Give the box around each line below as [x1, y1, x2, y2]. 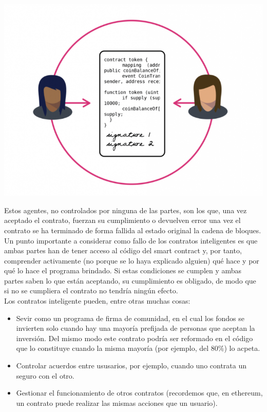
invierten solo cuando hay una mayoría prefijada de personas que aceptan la [16, 323, 255, 333]
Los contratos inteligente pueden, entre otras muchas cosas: [4, 295, 190, 306]
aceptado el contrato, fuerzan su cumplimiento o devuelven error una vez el [4, 215, 241, 226]
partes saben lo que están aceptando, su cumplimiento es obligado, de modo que [4, 275, 256, 286]
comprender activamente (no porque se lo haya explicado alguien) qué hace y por [4, 255, 259, 266]
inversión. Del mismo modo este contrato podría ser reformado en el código [16, 332, 253, 343]
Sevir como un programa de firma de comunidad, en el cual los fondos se [16, 312, 244, 323]
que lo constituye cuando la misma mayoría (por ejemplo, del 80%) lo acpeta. [16, 343, 260, 353]
